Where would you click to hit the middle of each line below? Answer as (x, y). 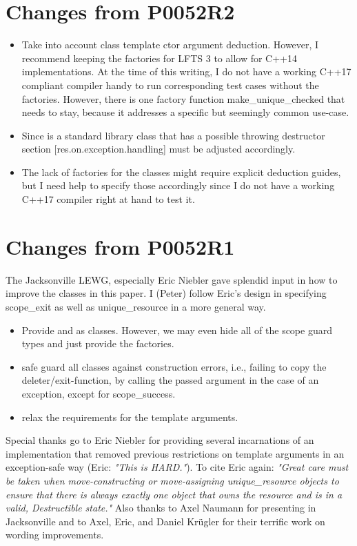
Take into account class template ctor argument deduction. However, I (170, 45)
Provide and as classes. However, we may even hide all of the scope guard (177, 330)
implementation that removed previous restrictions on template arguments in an (175, 453)
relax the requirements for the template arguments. (130, 417)
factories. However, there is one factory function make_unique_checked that (183, 98)
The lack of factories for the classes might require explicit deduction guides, (181, 172)
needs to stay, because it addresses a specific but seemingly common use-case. (185, 112)
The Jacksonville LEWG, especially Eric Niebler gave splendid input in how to (172, 279)
